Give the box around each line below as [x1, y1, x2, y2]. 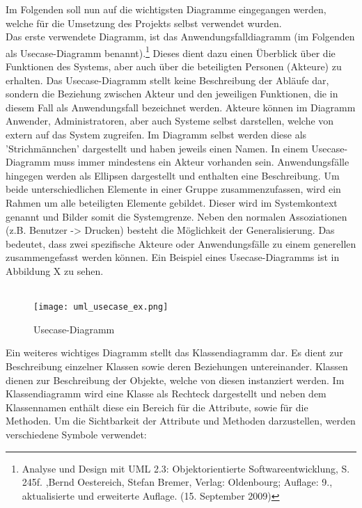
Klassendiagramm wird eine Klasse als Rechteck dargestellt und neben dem [6, 386, 326, 401]
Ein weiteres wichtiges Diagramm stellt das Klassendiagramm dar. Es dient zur [6, 345, 343, 360]
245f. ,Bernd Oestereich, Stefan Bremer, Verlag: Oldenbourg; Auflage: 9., [22, 475, 333, 489]
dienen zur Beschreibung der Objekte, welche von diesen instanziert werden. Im [6, 372, 345, 387]
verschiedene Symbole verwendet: [6, 427, 147, 441]
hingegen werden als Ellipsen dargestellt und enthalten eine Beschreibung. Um [6, 168, 340, 182]
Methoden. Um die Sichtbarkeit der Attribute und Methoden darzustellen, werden [6, 413, 356, 428]
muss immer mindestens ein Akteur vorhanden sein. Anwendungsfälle [54, 154, 349, 169]
